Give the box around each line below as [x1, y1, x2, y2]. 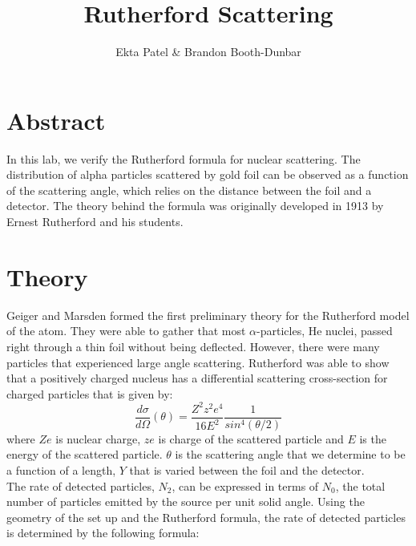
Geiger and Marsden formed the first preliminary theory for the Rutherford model [6, 306, 410, 323]
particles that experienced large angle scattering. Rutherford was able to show [6, 354, 390, 370]
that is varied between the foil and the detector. [129, 462, 365, 479]
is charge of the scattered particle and [158, 430, 344, 447]
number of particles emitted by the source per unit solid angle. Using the [6, 493, 365, 510]
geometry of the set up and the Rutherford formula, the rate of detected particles [6, 508, 406, 525]
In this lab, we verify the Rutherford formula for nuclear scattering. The [6, 150, 361, 167]
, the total [335, 477, 386, 494]
